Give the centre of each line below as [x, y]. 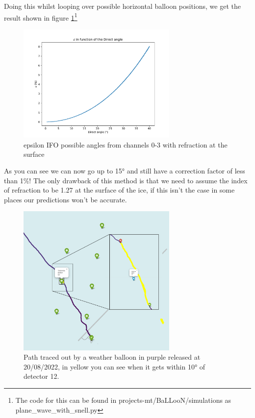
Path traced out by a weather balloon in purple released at [112, 357]
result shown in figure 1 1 [41, 17]
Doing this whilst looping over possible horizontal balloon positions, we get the [122, 6]
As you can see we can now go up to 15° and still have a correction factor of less [125, 171]
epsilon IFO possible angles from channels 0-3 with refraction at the [126, 144]
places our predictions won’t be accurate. [65, 199]
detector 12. [41, 376]
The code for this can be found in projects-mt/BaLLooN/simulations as [123, 400]
